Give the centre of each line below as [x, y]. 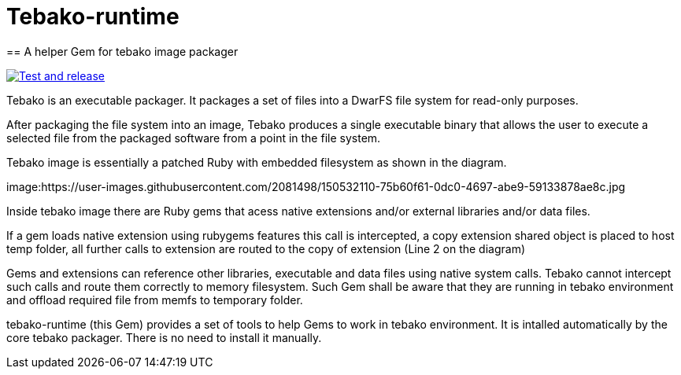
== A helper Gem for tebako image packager [122, 51]
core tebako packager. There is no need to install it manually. [164, 337]
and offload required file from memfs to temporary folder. [155, 300]
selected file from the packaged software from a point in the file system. [194, 138]
